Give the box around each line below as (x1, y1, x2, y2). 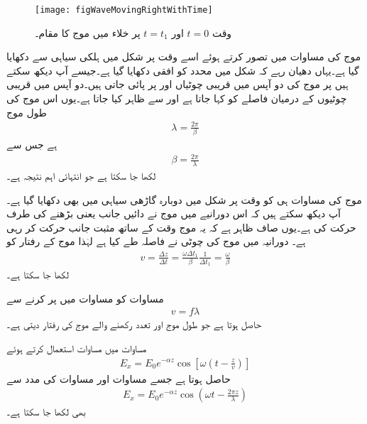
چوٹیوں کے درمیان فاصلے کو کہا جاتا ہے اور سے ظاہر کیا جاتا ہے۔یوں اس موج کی (6, 91, 347, 106)
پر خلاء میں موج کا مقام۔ (35, 25, 141, 40)
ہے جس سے (6, 137, 57, 152)
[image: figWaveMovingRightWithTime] (35, 5, 213, 15)
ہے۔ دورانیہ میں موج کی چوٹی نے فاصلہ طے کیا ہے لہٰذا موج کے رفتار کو (6, 234, 306, 249)
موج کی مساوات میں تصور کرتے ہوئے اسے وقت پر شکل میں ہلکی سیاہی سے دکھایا (6, 49, 361, 64)
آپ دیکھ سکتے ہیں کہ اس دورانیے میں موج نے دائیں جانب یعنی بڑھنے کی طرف (6, 206, 341, 221)
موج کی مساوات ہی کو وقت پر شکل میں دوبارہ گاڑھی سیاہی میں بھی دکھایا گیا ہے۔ (6, 192, 362, 207)
